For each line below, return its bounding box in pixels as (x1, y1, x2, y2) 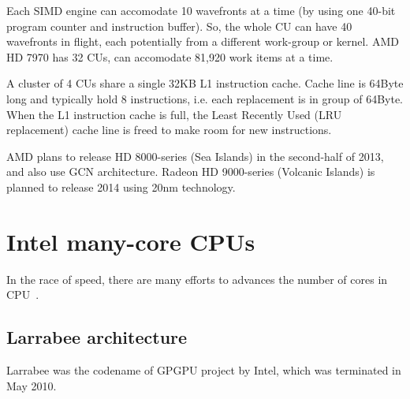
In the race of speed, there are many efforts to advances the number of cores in (6, 270, 388, 287)
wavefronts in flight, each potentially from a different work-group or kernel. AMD (6, 33, 399, 50)
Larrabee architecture (6, 325, 188, 349)
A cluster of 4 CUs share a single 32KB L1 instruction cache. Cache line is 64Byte (6, 75, 404, 91)
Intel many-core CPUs (6, 225, 255, 257)
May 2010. (6, 377, 57, 393)
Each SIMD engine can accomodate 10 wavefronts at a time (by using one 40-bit (6, 2, 396, 18)
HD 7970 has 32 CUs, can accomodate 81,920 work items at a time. (6, 48, 334, 65)
